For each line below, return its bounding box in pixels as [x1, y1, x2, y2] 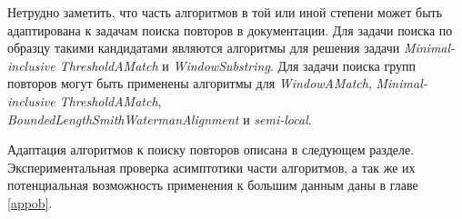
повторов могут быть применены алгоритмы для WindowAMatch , [7, 74, 372, 93]
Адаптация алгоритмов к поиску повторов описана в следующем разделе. [7, 140, 415, 159]
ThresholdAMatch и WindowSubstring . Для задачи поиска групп [59, 55, 417, 75]
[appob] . [7, 193, 53, 212]
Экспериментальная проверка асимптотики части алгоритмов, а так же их [7, 157, 416, 176]
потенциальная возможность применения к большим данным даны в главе [7, 175, 418, 194]
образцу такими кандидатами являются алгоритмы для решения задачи [7, 38, 400, 57]
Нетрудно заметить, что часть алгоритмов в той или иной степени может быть [7, 3, 443, 21]
